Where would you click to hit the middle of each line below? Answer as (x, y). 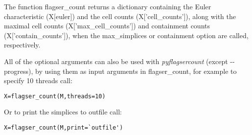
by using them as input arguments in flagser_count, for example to (136, 71)
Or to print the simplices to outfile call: (63, 112)
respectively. (22, 45)
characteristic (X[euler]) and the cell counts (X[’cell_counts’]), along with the (120, 16)
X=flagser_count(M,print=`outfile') (64, 128)
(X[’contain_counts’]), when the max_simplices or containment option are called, (126, 35)
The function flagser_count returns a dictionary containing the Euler (108, 6)
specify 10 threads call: (38, 80)
